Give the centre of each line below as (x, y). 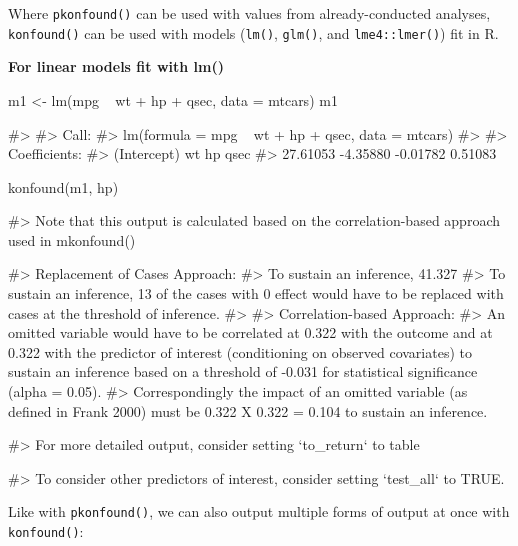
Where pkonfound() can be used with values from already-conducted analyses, (249, 13)
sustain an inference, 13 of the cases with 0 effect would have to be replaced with (256, 293)
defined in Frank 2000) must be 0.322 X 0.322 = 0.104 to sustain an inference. (248, 410)
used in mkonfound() (72, 239)
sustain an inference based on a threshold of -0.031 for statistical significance (243, 371)
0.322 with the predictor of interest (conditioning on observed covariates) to (240, 351)
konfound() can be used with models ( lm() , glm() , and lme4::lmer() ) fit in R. (253, 32)
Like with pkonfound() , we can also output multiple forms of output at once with (259, 511)
